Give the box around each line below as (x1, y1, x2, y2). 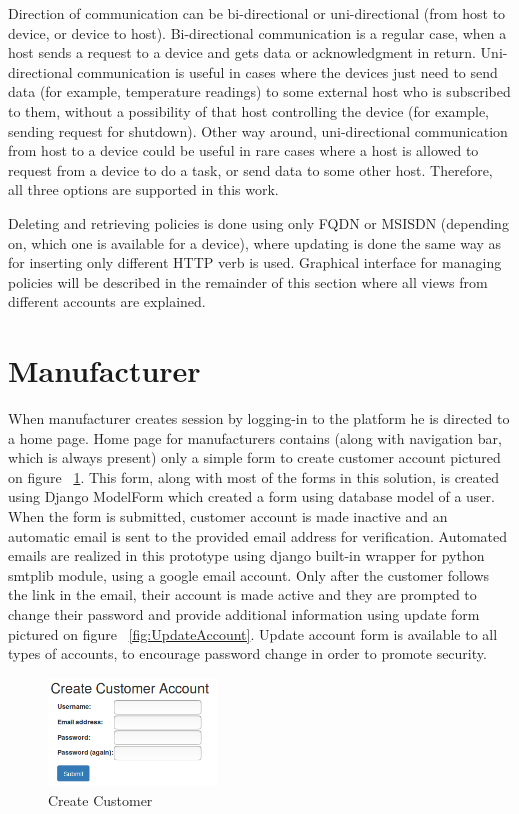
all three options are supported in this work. (8, 179, 279, 200)
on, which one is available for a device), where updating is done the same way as (8, 232, 502, 253)
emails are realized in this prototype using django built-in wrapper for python (8, 545, 485, 566)
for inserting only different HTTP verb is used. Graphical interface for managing (8, 252, 502, 273)
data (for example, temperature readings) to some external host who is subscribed (8, 81, 511, 102)
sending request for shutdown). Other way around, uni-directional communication (8, 120, 508, 141)
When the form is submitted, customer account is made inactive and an (8, 506, 448, 526)
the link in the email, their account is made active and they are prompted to (8, 584, 477, 605)
